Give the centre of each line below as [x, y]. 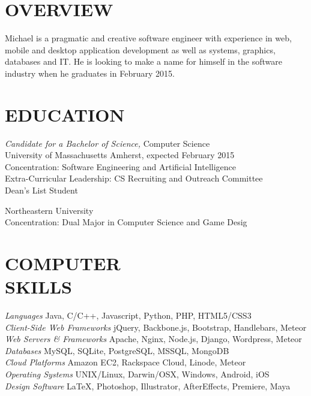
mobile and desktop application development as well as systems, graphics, [140, 49]
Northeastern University [49, 210]
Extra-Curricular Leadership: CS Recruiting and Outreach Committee [134, 178]
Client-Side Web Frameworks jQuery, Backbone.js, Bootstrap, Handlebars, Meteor [156, 327]
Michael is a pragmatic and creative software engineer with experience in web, [148, 38]
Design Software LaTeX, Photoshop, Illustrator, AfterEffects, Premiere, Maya [148, 386]
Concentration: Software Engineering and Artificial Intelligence [120, 166]
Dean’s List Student [41, 190]
